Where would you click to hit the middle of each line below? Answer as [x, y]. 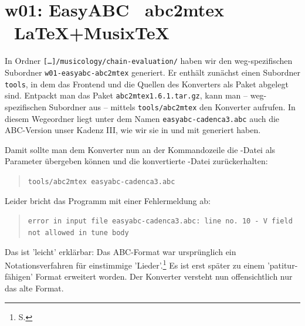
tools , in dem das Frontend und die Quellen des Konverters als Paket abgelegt [147, 84]
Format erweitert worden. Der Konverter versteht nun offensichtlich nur [164, 276]
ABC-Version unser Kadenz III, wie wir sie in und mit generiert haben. [133, 130]
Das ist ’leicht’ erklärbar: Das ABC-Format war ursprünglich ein [121, 251]
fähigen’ [19, 276]
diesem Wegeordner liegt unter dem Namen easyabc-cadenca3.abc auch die [142, 118]
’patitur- [282, 265]
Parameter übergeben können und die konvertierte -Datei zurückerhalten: [136, 161]
